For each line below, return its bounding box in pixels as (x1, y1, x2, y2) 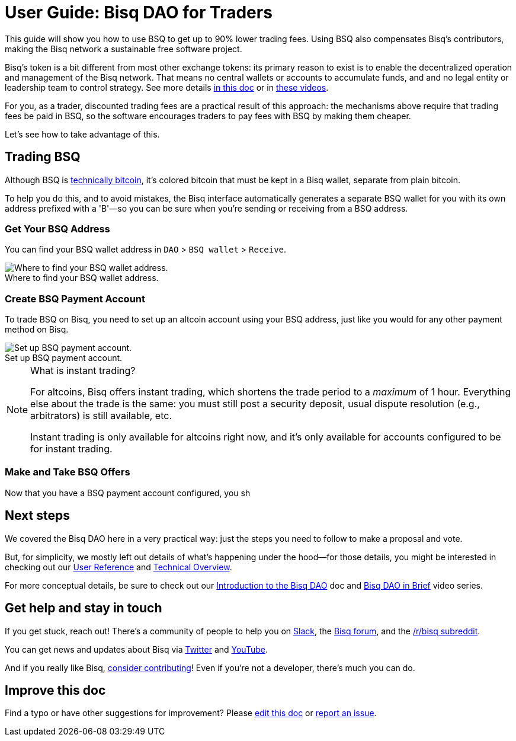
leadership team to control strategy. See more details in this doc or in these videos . (5, 82, 329, 92)
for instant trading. (30, 443, 113, 455)
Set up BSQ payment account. (5, 353, 123, 363)
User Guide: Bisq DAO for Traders (5, 2, 273, 23)
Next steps (5, 508, 70, 523)
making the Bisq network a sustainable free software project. (5, 43, 242, 54)
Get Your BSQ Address (5, 222, 110, 235)
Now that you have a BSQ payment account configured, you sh (5, 487, 251, 498)
